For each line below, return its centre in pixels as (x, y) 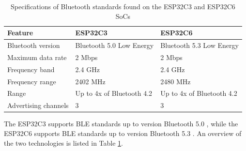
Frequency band (31, 69)
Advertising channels (38, 105)
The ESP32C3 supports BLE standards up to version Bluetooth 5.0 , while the (121, 124)
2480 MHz (176, 81)
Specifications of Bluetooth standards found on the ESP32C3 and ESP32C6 (123, 6)
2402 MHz (90, 81)
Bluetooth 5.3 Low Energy (200, 45)
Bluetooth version (34, 45)
